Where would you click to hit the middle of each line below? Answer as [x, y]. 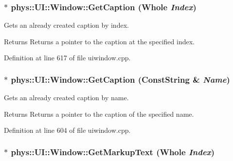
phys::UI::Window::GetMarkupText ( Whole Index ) [113, 152]
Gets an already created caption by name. [66, 98]
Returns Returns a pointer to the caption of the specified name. [99, 114]
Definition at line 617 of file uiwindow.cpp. [67, 58]
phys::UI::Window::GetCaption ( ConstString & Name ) [120, 79]
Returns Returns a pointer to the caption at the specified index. [99, 41]
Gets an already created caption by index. [66, 25]
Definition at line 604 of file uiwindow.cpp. [67, 130]
